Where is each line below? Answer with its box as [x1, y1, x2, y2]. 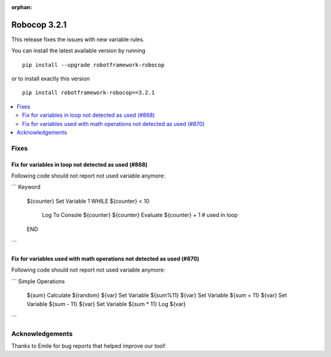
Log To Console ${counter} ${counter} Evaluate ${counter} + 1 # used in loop [42, 211, 238, 219]
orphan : [11, 4, 32, 10]
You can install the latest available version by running [11, 47, 146, 55]
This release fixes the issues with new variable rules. [11, 36, 145, 43]
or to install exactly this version [11, 75, 90, 82]
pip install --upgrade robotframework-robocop [22, 61, 165, 68]
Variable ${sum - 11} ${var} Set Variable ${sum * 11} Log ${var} [26, 300, 186, 307]
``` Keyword [11, 183, 41, 190]
